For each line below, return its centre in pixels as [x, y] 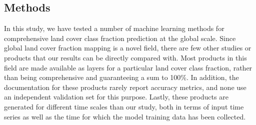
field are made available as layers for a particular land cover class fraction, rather [128, 67]
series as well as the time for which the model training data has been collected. [125, 116]
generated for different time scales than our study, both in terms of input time [124, 106]
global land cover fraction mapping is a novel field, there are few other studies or [128, 48]
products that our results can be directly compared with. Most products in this [125, 57]
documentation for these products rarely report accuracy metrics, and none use [125, 87]
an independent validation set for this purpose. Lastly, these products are [116, 97]
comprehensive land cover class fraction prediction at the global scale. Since [120, 38]
